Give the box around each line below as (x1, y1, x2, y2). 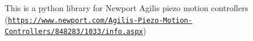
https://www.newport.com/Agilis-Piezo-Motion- (8, 16, 193, 25)
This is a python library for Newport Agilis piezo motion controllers (5, 2, 248, 13)
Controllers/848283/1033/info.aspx (5, 28, 143, 36)
